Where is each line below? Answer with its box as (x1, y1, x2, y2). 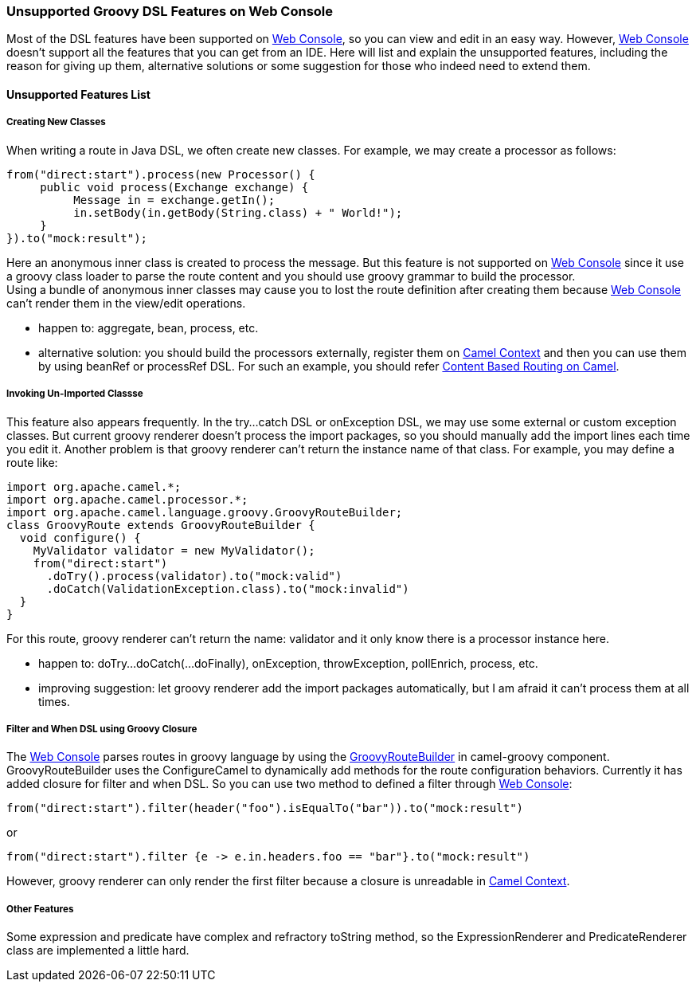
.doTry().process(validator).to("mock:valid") (46, 569, 342, 582)
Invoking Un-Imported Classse (6, 388, 143, 400)
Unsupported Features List (6, 87, 151, 101)
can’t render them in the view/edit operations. (6, 296, 246, 310)
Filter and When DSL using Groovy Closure (6, 723, 197, 735)
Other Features (6, 903, 74, 915)
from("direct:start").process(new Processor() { (6, 167, 315, 181)
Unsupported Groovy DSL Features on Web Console (6, 3, 334, 19)
